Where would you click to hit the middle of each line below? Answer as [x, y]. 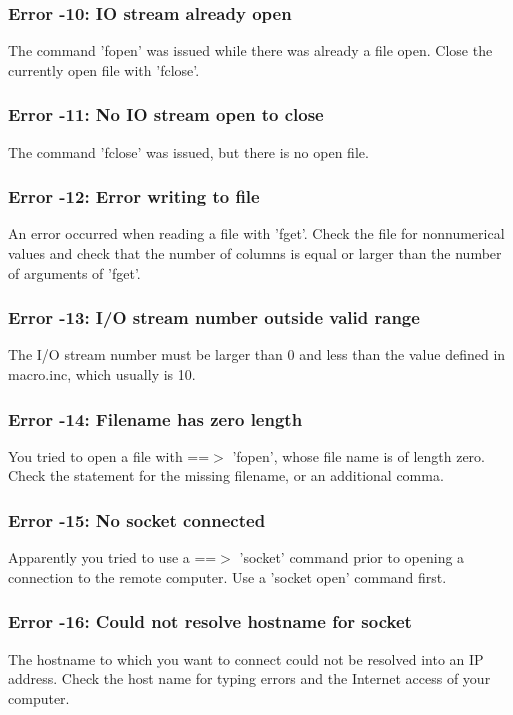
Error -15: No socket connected [137, 519]
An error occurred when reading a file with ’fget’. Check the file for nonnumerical [256, 233]
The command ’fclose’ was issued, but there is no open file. [188, 151]
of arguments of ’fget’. [74, 272]
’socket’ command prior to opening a [352, 557]
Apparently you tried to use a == [112, 557]
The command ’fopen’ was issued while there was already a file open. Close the [250, 50]
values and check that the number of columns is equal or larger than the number [255, 253]
